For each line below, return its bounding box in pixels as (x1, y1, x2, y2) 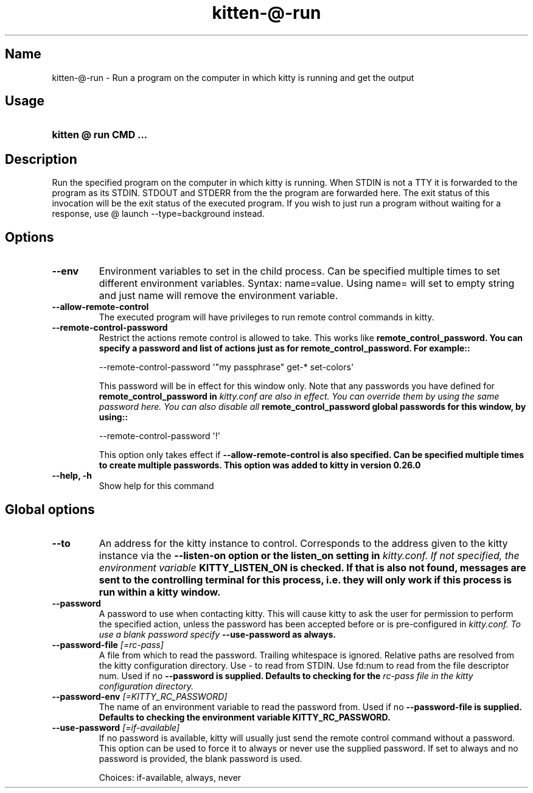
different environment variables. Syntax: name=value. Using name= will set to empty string (99, 277, 515, 290)
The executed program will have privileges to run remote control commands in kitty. (99, 312, 434, 323)
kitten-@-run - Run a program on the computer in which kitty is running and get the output (52, 72, 414, 83)
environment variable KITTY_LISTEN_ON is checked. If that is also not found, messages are (99, 561, 526, 574)
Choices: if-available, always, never (99, 772, 242, 783)
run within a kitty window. (99, 585, 221, 598)
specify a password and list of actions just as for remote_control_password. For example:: (99, 343, 470, 354)
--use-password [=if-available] (52, 722, 180, 733)
